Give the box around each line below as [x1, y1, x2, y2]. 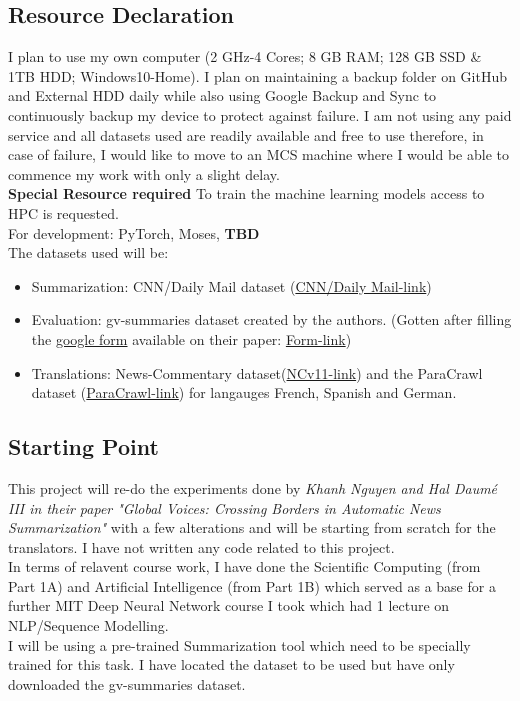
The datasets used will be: [8, 242, 169, 263]
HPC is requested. [8, 202, 119, 223]
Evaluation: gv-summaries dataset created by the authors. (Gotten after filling [31, 309, 512, 330]
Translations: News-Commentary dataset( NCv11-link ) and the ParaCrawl [31, 362, 483, 383]
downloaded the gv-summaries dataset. [8, 673, 246, 694]
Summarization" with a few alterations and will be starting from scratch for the [8, 517, 496, 538]
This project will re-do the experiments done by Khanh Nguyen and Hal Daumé [8, 477, 498, 498]
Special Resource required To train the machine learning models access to [8, 183, 485, 204]
